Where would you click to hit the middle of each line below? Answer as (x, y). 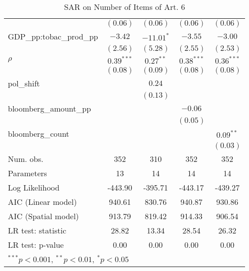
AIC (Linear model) (42, 202)
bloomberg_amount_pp (50, 108)
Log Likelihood (34, 187)
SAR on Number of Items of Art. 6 (124, 7)
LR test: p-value (36, 245)
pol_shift (24, 83)
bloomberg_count (39, 134)
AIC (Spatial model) (43, 216)
